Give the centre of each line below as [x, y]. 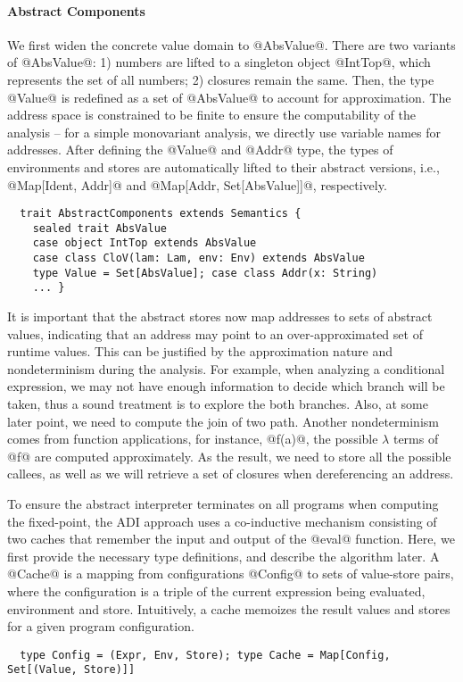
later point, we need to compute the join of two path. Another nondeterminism [223, 421]
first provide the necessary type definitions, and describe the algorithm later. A [223, 556]
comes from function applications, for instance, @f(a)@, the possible [193, 439]
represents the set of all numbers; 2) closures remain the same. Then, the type [221, 79]
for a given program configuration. [101, 626]
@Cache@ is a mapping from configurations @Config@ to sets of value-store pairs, [231, 574]
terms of [416, 439]
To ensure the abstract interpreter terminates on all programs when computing [223, 504]
